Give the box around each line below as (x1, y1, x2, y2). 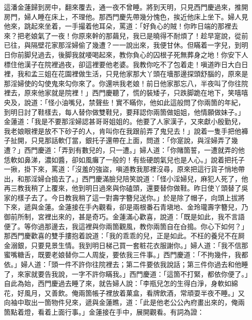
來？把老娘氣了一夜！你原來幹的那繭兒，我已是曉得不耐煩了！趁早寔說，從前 (4, 30, 248, 40)
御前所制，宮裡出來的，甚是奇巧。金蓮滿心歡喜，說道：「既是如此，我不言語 (4, 212, 245, 222)
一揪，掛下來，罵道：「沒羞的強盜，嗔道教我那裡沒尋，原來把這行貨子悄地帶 (4, 164, 245, 174)
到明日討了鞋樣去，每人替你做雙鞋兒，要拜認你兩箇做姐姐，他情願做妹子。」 (4, 107, 245, 117)
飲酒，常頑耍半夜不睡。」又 (159, 287, 245, 298)
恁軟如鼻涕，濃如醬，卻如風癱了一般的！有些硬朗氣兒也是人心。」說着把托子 (4, 154, 245, 164)
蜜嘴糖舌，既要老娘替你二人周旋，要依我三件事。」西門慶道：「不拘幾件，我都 (4, 249, 248, 260)
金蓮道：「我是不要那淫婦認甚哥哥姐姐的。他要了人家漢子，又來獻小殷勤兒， (4, 116, 245, 126)
